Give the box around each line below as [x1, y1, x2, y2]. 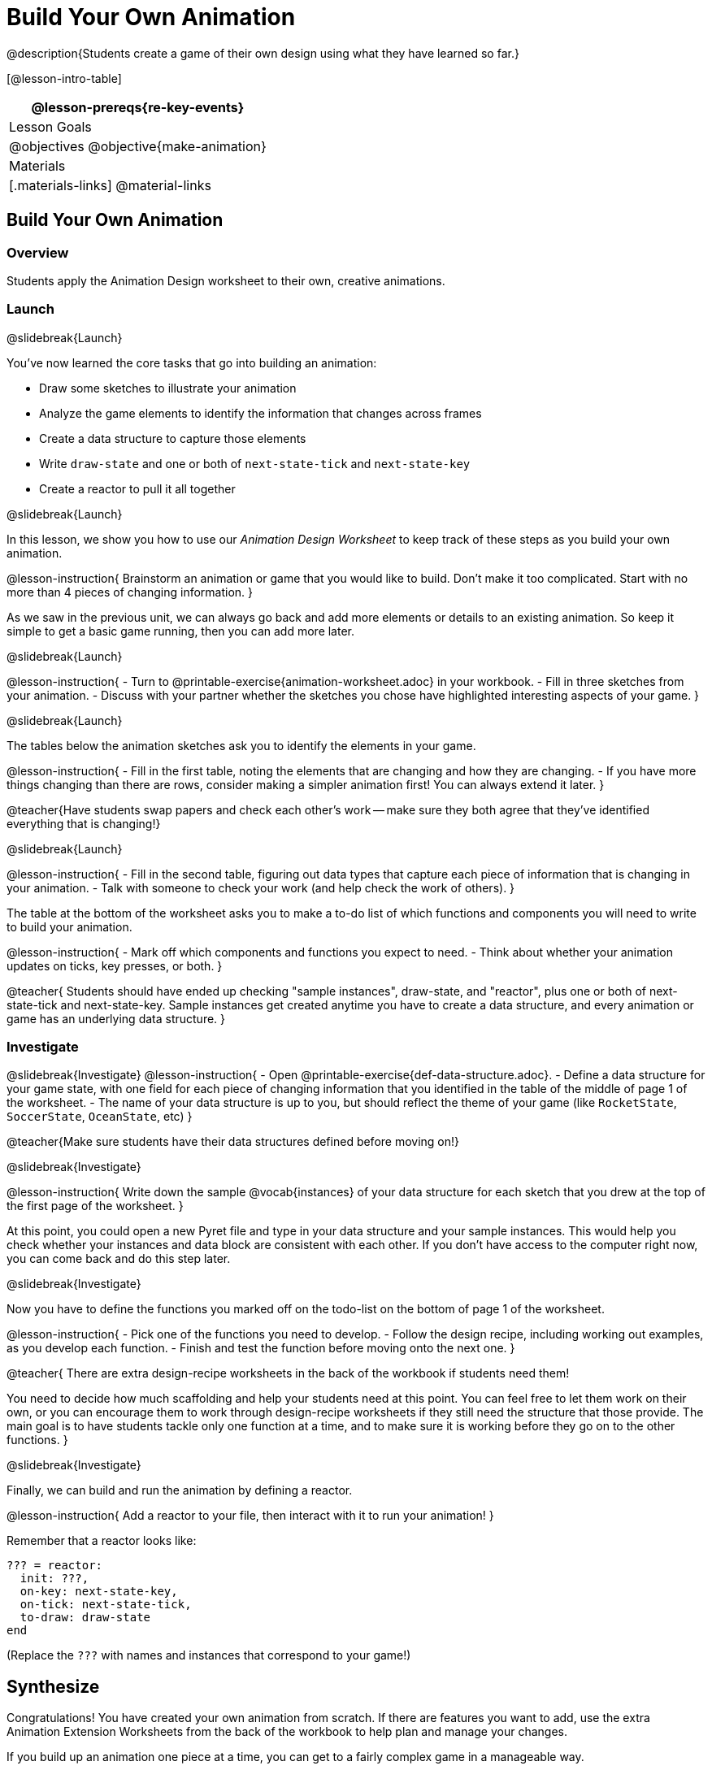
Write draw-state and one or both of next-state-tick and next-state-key [39, 456, 471, 471]
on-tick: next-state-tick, [20, 1598, 192, 1612]
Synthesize [7, 1676, 100, 1697]
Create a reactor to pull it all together [39, 481, 236, 496]
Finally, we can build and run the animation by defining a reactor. [7, 1483, 353, 1498]
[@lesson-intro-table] [7, 71, 122, 85]
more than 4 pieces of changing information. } [7, 584, 254, 599]
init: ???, [20, 1572, 89, 1586]
